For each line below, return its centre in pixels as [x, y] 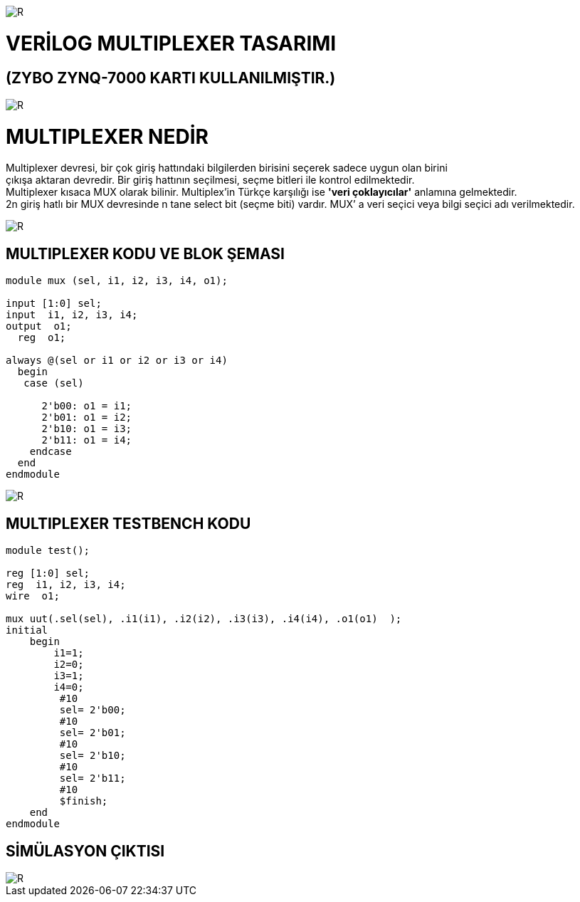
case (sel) [54, 383]
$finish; [84, 801]
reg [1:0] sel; [48, 573]
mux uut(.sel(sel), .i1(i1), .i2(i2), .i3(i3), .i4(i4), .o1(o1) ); [204, 619]
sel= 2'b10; [93, 756]
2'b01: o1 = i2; [87, 418]
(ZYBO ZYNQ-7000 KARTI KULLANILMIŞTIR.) [171, 78]
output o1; [39, 326]
